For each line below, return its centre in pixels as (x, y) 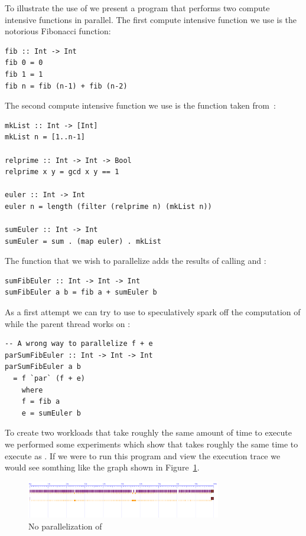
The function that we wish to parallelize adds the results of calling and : (136, 261)
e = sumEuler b (51, 413)
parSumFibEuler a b (43, 367)
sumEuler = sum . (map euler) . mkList (83, 241)
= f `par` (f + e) (49, 379)
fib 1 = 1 (24, 74)
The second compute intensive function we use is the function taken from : (140, 105)
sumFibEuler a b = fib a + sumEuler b (81, 292)
